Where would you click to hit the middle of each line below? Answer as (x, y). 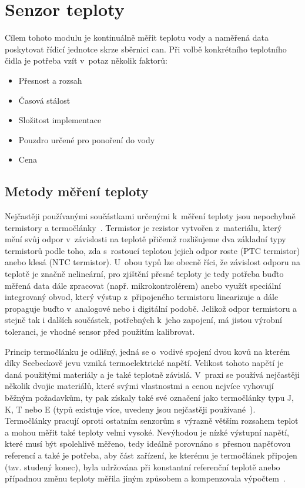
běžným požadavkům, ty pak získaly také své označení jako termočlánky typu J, (149, 397)
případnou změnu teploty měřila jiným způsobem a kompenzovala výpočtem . (145, 478)
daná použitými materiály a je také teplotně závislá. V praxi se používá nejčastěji (152, 374)
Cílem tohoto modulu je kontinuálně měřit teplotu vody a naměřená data (137, 37)
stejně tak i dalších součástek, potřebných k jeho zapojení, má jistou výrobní (143, 320)
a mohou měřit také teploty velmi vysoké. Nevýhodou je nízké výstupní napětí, (147, 432)
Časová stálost (44, 100)
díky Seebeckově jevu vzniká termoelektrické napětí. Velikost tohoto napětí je (144, 363)
